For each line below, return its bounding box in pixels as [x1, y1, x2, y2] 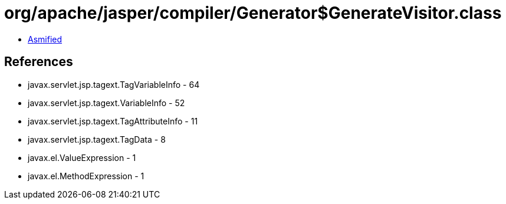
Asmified [28, 34, 63, 44]
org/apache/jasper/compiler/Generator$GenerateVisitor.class [4, 3, 502, 23]
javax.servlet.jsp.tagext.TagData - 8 [28, 134, 166, 144]
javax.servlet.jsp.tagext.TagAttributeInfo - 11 [28, 116, 198, 126]
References [4, 54, 73, 70]
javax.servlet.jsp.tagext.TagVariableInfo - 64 [28, 79, 200, 90]
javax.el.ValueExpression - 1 [28, 152, 136, 163]
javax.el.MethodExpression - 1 [28, 170, 144, 181]
